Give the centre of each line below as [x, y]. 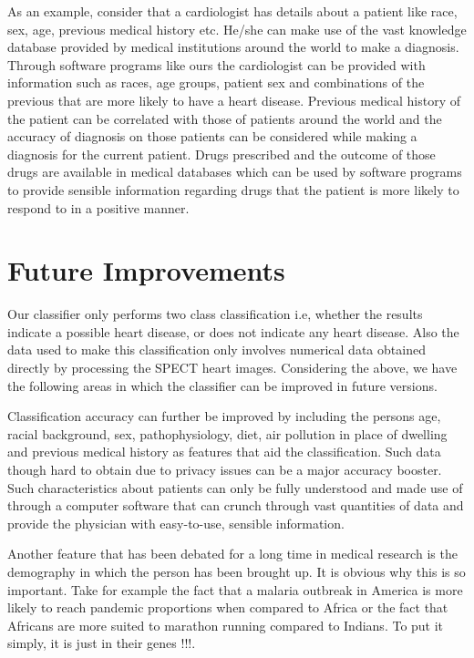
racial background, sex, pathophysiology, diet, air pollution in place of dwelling [227, 433]
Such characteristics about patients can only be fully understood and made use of [235, 487]
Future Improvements [146, 270]
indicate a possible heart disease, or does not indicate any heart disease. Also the [233, 331]
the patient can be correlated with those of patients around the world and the [225, 118]
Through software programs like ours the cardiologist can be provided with [216, 64]
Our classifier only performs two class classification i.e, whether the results [215, 314]
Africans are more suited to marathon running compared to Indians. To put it [226, 625]
